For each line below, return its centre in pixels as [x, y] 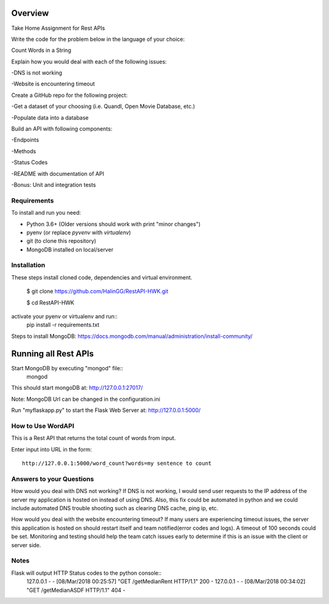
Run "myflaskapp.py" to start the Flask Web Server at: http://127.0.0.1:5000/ [106, 410]
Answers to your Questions [53, 479]
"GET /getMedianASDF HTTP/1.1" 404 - [76, 590]
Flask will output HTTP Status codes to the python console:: [86, 573]
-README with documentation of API [58, 173]
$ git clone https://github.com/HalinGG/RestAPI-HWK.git [97, 291]
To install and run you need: [46, 213]
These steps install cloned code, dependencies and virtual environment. [102, 277]
